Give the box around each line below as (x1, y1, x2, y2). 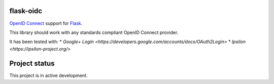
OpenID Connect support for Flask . (9, 20, 83, 26)
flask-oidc (9, 7, 43, 15)
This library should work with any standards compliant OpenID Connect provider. (9, 29, 179, 35)
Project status (9, 59, 55, 68)
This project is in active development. (9, 72, 88, 78)
